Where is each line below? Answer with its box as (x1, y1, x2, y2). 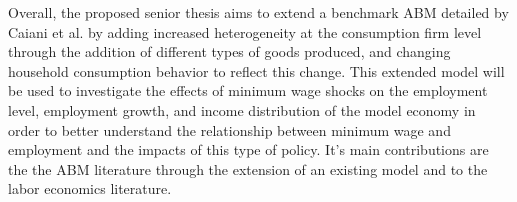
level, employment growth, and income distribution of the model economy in (8, 99, 476, 120)
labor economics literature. (8, 178, 172, 199)
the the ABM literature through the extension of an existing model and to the (8, 158, 488, 179)
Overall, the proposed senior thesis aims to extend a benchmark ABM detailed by (8, 2, 509, 22)
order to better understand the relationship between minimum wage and (8, 119, 451, 140)
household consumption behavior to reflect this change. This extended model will (8, 60, 505, 81)
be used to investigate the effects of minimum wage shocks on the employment (8, 80, 488, 101)
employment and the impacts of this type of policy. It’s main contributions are (8, 139, 489, 160)
